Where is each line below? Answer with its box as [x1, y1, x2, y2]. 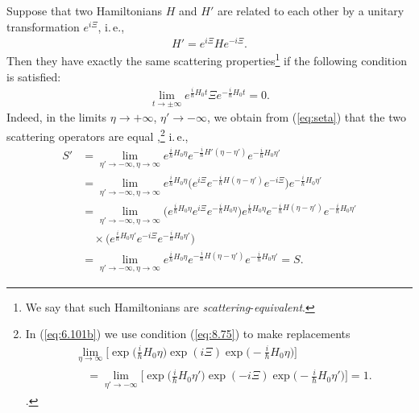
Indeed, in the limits [6, 109, 107, 126]
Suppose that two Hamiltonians [6, 2, 163, 19]
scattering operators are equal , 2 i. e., [6, 125, 189, 144]
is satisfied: [6, 68, 61, 85]
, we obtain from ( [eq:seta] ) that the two [206, 109, 407, 126]
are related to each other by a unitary [217, 2, 404, 19]
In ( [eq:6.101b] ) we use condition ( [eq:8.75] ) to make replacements [25, 325, 351, 342]
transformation [6, 18, 80, 35]
